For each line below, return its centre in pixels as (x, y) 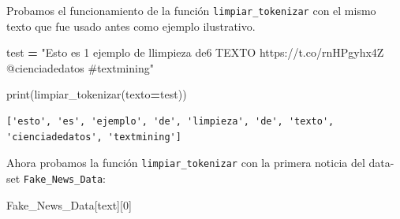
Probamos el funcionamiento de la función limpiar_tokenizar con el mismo (191, 10)
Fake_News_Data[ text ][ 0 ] (69, 204)
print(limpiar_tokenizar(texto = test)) (97, 94)
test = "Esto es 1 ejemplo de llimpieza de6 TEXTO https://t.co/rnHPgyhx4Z (195, 52)
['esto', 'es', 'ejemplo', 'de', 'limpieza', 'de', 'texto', (170, 122)
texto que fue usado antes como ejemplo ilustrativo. (131, 26)
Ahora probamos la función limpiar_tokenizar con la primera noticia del (186, 163)
